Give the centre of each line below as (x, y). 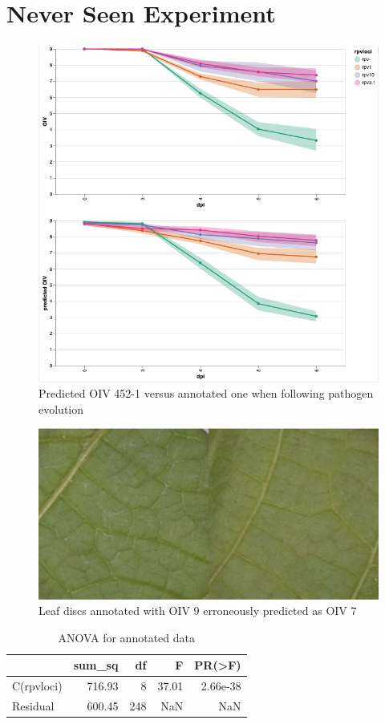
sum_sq (96, 665)
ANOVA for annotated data (126, 637)
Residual (33, 705)
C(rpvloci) (37, 686)
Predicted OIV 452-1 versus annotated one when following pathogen (206, 393)
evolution (61, 409)
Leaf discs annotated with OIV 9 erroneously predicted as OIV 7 (198, 611)
